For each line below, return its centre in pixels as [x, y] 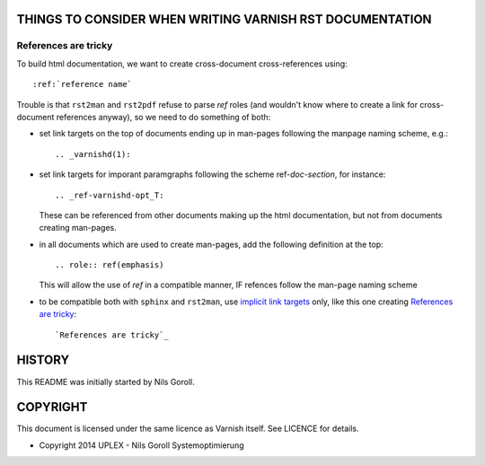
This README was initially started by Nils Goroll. [106, 382]
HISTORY [43, 360]
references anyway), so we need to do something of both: [163, 117]
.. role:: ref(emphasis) [110, 265]
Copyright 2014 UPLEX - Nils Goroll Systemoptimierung [141, 445]
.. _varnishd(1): [93, 154]
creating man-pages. [78, 228]
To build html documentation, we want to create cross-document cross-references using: [182, 64]
